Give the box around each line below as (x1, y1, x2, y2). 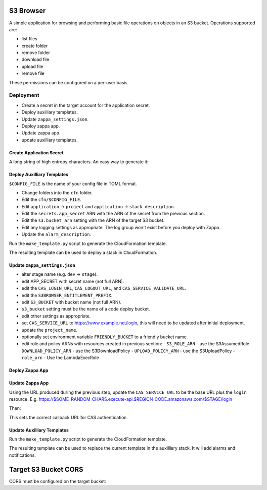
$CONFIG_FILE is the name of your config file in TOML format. (9, 181, 137, 186)
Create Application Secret (9, 149, 64, 156)
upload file (21, 63, 44, 69)
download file (21, 57, 49, 62)
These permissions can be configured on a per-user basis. (9, 79, 129, 85)
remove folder (21, 50, 50, 56)
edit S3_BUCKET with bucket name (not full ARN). (21, 299, 122, 305)
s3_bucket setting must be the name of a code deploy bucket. (21, 306, 150, 312)
